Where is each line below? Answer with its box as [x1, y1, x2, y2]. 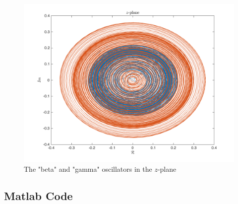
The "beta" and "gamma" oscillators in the [24, 163, 152, 174]
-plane [157, 163, 177, 174]
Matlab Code [4, 188, 73, 203]
